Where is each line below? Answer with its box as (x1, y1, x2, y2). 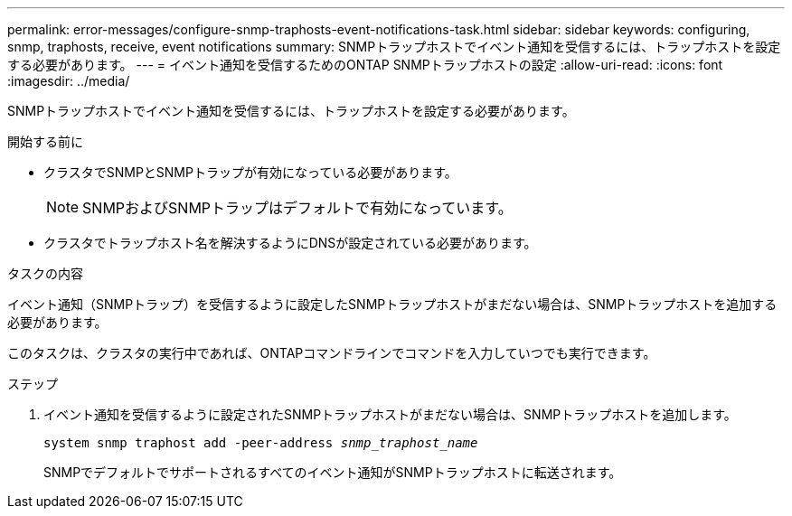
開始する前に (7, 134, 83, 149)
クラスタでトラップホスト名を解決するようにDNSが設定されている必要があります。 (43, 235, 537, 250)
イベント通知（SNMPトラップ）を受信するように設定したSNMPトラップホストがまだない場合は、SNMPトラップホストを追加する (7, 296, 778, 312)
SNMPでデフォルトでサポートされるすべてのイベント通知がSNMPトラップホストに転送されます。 (43, 464, 622, 480)
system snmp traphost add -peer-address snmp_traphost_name (43, 436, 478, 450)
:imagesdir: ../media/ (7, 73, 130, 89)
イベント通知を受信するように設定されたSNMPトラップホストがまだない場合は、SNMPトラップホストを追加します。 (43, 407, 737, 422)
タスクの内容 (7, 266, 83, 281)
